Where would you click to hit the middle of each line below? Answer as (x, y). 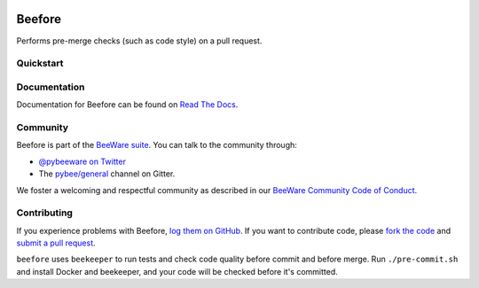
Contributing (44, 213)
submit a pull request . (56, 243)
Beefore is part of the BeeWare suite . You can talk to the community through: (157, 145)
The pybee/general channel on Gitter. (107, 174)
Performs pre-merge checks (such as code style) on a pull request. (139, 41)
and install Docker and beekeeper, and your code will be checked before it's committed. (177, 271)
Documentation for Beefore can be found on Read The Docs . (127, 105)
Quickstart (40, 64)
